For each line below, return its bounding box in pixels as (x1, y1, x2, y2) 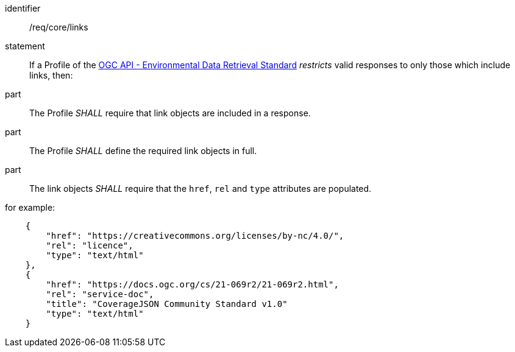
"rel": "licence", (46, 241, 133, 250)
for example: (5, 202, 55, 213)
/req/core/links (29, 22, 88, 32)
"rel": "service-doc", (46, 289, 154, 299)
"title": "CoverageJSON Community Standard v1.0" (46, 299, 288, 309)
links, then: (29, 70, 73, 80)
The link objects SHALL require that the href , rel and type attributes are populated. (29, 183, 372, 194)
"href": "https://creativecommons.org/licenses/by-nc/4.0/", (46, 231, 344, 241)
